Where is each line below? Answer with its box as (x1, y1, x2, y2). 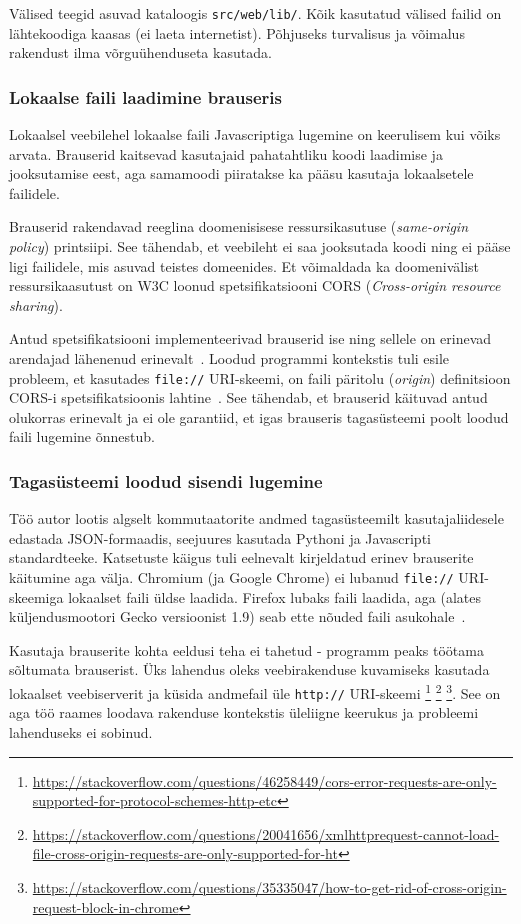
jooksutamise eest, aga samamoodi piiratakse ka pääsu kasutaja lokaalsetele (9, 163, 474, 184)
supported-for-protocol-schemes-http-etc (32, 790, 277, 811)
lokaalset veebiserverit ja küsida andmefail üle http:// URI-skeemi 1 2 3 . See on (9, 680, 501, 703)
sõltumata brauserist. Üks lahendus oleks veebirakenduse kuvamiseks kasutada (9, 659, 490, 680)
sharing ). (9, 294, 63, 315)
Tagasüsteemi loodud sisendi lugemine (9, 468, 323, 493)
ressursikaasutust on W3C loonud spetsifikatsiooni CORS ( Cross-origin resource (9, 275, 501, 296)
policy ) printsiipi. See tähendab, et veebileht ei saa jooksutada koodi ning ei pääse (9, 236, 511, 257)
